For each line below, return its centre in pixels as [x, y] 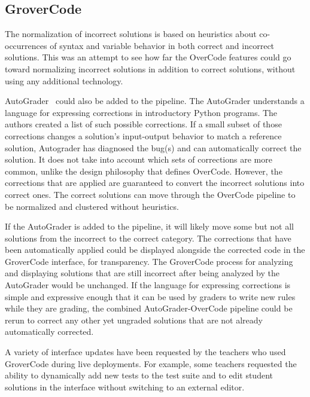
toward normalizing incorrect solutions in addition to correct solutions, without [150, 68]
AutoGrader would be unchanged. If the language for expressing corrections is [148, 285]
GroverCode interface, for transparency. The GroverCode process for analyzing [149, 261]
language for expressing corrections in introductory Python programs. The [141, 112]
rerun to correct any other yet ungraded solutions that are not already [134, 320]
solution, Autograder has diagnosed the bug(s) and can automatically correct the [153, 147]
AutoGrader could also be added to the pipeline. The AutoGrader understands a [155, 101]
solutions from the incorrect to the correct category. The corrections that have [148, 238]
